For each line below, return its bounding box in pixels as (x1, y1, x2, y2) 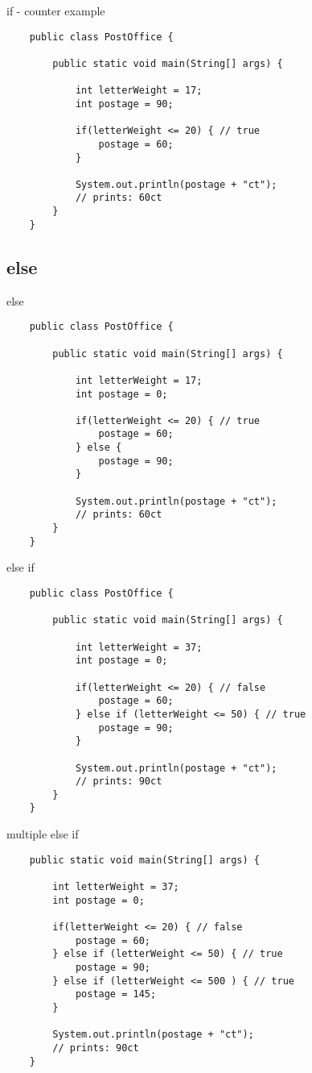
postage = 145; (75, 988, 157, 1000)
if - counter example (6, 2, 105, 19)
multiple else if (6, 826, 79, 842)
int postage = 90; (75, 98, 174, 110)
